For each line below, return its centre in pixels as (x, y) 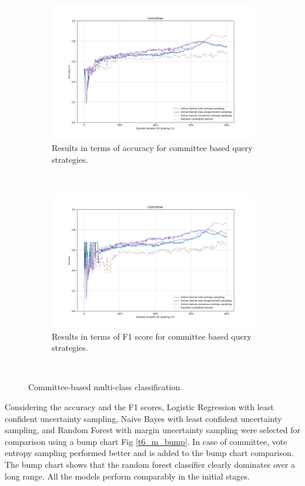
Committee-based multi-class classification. (105, 387)
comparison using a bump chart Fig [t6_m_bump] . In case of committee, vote (146, 441)
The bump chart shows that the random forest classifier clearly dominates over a (150, 464)
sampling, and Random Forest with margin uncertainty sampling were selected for (152, 430)
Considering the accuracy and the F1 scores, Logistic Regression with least (139, 407)
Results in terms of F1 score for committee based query (152, 336)
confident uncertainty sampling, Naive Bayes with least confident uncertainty (143, 418)
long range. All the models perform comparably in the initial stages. (127, 476)
